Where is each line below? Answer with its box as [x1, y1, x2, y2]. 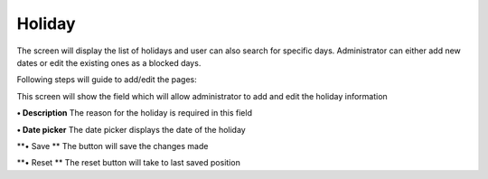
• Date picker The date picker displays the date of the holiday [16, 124, 246, 135]
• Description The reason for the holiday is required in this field [16, 108, 253, 118]
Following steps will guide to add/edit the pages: [16, 74, 198, 85]
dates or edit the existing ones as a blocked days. [16, 57, 202, 68]
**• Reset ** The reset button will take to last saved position [16, 157, 241, 168]
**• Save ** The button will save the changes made [16, 140, 209, 151]
